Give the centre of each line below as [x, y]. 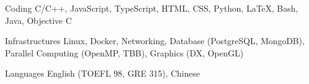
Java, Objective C [39, 20]
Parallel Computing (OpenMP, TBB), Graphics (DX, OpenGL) [124, 52]
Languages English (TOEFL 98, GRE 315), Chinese [102, 73]
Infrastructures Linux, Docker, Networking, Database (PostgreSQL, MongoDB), [155, 41]
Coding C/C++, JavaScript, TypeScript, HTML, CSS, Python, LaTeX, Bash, [151, 8]
